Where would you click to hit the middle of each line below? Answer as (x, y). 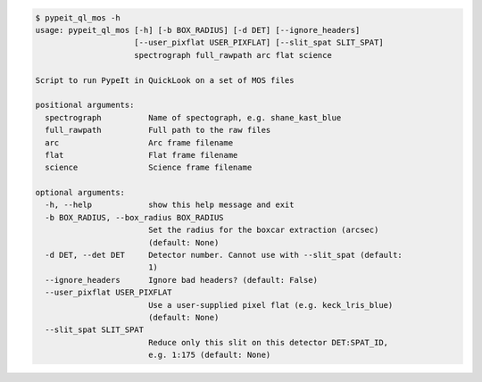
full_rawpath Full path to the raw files (158, 130)
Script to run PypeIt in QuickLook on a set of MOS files (165, 80)
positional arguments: (85, 105)
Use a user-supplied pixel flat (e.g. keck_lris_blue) (270, 305)
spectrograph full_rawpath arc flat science (233, 55)
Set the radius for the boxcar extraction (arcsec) (263, 230)
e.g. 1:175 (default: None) (209, 355)
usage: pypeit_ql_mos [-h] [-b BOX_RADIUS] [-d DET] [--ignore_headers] (198, 30)
